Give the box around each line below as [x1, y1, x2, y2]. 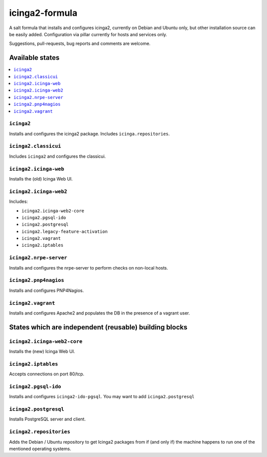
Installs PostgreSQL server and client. [9, 416, 86, 422]
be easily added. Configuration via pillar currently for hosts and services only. [9, 31, 168, 37]
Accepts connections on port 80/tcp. [9, 371, 85, 377]
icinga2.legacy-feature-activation [21, 228, 108, 234]
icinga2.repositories [9, 428, 70, 435]
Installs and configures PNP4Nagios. [9, 287, 84, 293]
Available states [9, 53, 60, 62]
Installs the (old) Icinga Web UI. [9, 176, 73, 182]
